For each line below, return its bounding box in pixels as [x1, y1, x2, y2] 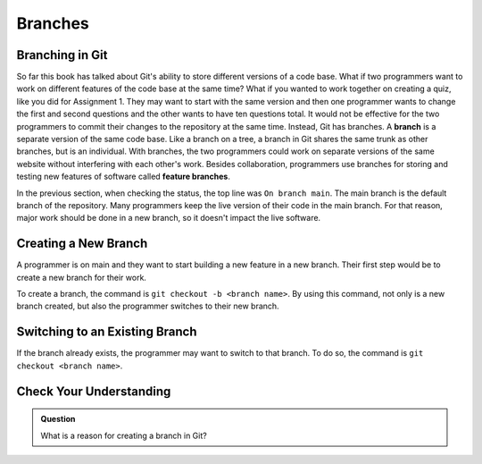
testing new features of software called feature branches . [16, 171, 231, 182]
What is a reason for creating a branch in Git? [40, 430, 207, 441]
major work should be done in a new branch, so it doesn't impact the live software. [16, 213, 321, 224]
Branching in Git [16, 47, 108, 63]
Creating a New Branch [16, 236, 148, 251]
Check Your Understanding [16, 384, 171, 399]
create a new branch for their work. [16, 272, 147, 283]
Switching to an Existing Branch [16, 325, 197, 340]
